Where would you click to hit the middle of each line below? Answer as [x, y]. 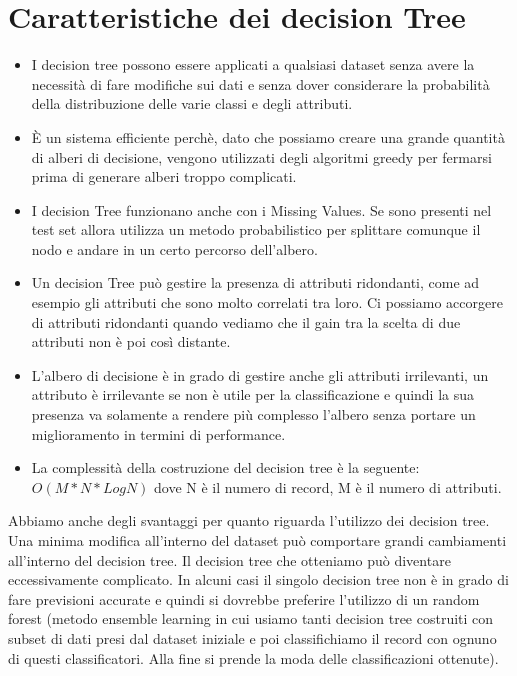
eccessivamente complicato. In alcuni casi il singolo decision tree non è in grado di [258, 579]
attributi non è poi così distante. [131, 341]
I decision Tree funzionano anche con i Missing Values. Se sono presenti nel [261, 209]
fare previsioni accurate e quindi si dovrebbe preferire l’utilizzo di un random [244, 598]
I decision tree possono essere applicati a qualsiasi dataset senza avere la [253, 64]
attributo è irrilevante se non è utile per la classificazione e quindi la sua [253, 394]
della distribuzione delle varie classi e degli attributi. [192, 103]
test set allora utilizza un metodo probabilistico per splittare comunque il [256, 229]
